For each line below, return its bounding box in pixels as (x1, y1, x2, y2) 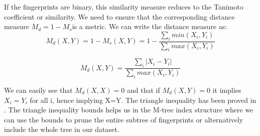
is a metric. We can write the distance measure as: (72, 21, 227, 32)
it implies (212, 85, 241, 95)
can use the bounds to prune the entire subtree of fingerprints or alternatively (4, 114, 243, 124)
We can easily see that (4, 85, 73, 95)
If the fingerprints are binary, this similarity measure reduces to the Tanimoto (4, 2, 243, 12)
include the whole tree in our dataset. (4, 124, 119, 134)
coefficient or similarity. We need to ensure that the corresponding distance (4, 11, 235, 22)
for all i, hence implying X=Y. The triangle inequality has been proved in (30, 94, 256, 105)
